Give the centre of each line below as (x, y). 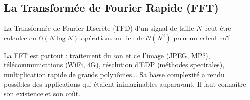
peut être (217, 28)
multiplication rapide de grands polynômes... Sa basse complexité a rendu (114, 74)
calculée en (20, 37)
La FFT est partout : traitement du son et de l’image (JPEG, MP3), (107, 55)
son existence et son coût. (42, 93)
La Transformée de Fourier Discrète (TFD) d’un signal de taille (99, 28)
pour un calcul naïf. (203, 37)
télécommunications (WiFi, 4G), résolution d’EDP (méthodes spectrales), (114, 65)
